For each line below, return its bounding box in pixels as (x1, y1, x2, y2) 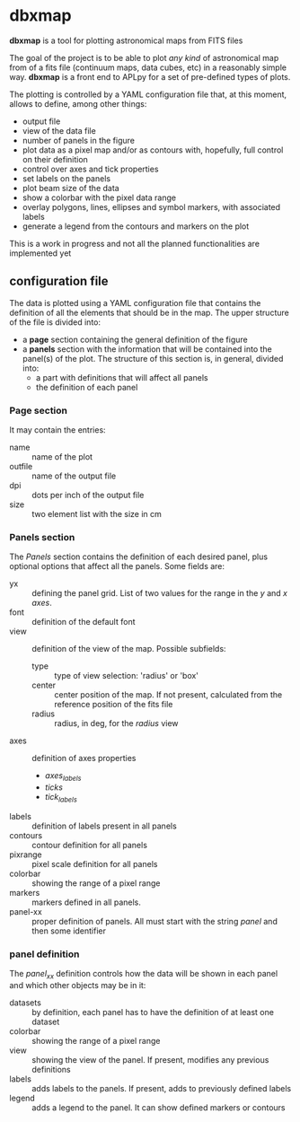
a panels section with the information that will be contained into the (22, 343, 272, 355)
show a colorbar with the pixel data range (22, 192, 177, 203)
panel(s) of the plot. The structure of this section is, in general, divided (22, 353, 284, 364)
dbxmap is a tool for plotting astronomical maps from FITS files (9, 35, 243, 46)
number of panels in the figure (22, 135, 135, 145)
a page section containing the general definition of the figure (22, 334, 249, 345)
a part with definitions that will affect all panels (35, 372, 208, 382)
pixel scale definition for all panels (31, 858, 158, 869)
